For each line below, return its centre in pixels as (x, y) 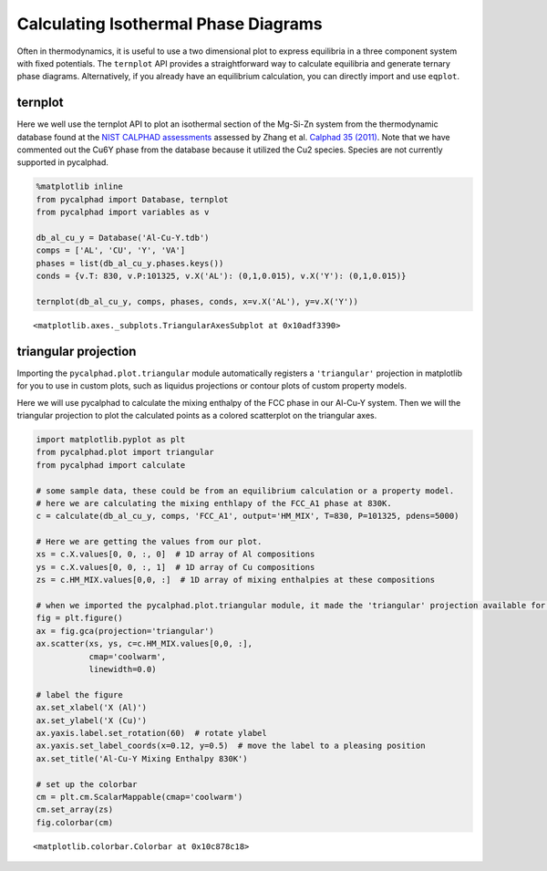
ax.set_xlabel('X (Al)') (92, 708)
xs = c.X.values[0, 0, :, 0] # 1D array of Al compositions (175, 555)
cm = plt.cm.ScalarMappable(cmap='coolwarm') (139, 797)
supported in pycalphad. (63, 162)
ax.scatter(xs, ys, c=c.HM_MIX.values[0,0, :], (144, 644)
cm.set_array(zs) (75, 810)
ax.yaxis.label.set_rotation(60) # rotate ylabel (152, 733)
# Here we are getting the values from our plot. (149, 542)
